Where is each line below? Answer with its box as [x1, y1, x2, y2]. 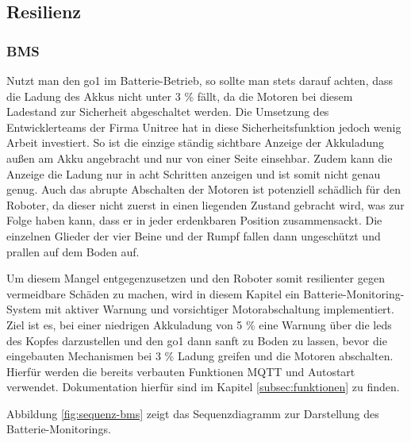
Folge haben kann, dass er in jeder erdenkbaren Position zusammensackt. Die [6, 212, 382, 229]
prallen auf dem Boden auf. [6, 243, 140, 259]
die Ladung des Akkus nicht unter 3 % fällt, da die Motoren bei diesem [6, 87, 353, 104]
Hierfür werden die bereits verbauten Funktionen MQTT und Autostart [6, 363, 355, 379]
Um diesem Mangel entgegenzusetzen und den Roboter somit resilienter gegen [6, 270, 385, 286]
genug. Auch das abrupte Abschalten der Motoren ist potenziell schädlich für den [6, 181, 401, 198]
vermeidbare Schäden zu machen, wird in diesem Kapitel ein [6, 285, 300, 302]
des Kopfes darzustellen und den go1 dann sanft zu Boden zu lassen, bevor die [6, 332, 387, 348]
